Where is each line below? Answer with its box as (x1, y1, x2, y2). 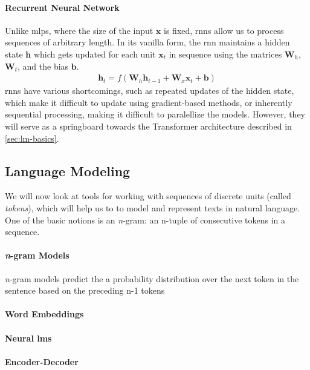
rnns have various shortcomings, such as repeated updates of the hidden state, (5, 84, 294, 97)
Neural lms (5, 331, 52, 344)
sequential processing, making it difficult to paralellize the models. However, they (5, 108, 306, 121)
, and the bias (17, 59, 69, 72)
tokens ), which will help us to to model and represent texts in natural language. (5, 201, 300, 214)
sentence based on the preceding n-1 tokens (5, 284, 165, 297)
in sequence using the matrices (169, 47, 282, 60)
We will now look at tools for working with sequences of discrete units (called (5, 190, 291, 202)
